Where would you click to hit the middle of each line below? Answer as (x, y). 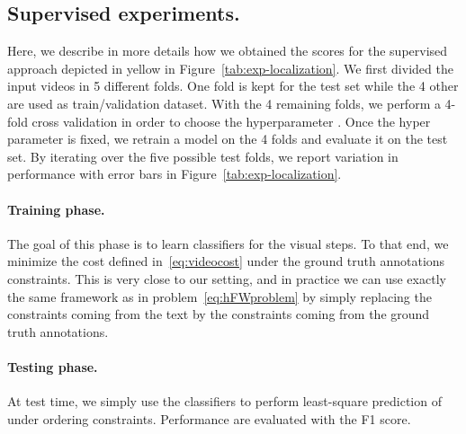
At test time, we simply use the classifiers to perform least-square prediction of (224, 401)
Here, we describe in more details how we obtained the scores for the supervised (228, 51)
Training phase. (56, 209)
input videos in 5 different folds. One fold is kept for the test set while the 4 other (233, 86)
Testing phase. (53, 366)
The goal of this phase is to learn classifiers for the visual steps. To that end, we (228, 243)
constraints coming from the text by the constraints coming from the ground (219, 314)
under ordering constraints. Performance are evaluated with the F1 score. (209, 418)
